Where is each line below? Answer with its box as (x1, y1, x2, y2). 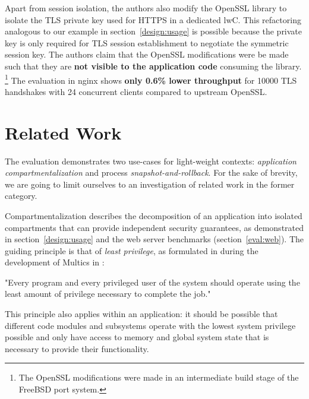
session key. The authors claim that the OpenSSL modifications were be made (5, 48, 289, 61)
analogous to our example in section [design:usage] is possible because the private (5, 25, 302, 37)
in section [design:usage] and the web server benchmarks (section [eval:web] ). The (5, 233, 304, 245)
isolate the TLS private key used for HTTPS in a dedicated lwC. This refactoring (5, 13, 301, 26)
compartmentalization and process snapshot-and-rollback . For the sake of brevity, (5, 166, 298, 179)
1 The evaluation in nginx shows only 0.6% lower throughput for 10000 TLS (5, 72, 297, 86)
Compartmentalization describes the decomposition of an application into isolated (5, 209, 302, 221)
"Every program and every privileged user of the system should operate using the (5, 275, 300, 288)
